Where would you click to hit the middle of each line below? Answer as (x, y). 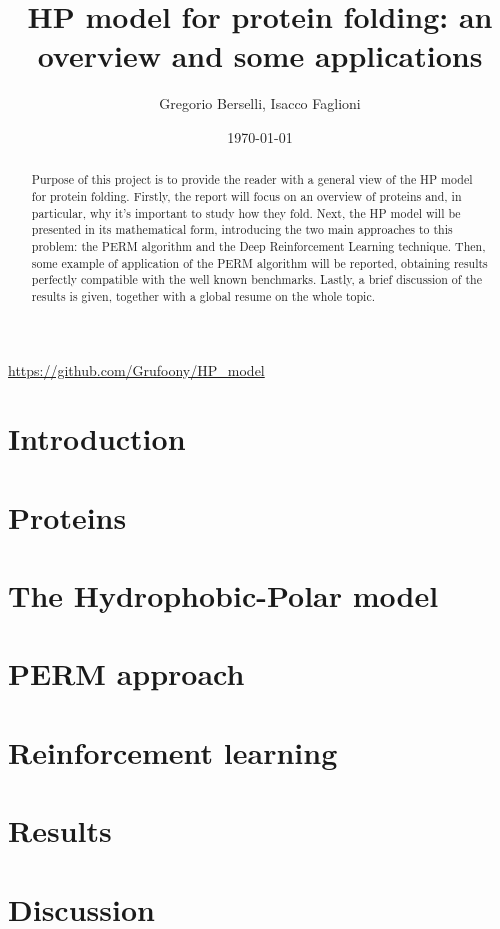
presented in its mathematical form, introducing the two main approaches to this (242, 229)
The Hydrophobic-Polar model (223, 595)
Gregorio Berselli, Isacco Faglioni (260, 103)
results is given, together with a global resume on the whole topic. (203, 295)
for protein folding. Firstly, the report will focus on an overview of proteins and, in (246, 195)
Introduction (97, 438)
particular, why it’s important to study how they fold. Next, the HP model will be (246, 212)
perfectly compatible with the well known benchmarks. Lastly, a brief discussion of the (256, 279)
